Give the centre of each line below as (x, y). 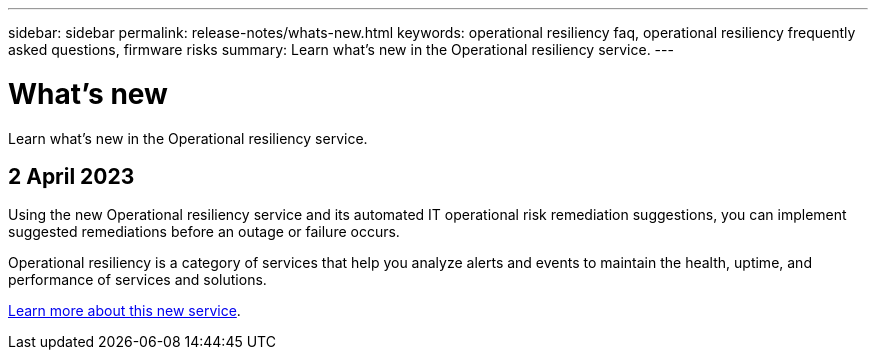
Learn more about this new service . (124, 311)
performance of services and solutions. (137, 280)
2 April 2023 (71, 176)
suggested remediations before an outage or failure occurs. (204, 232)
